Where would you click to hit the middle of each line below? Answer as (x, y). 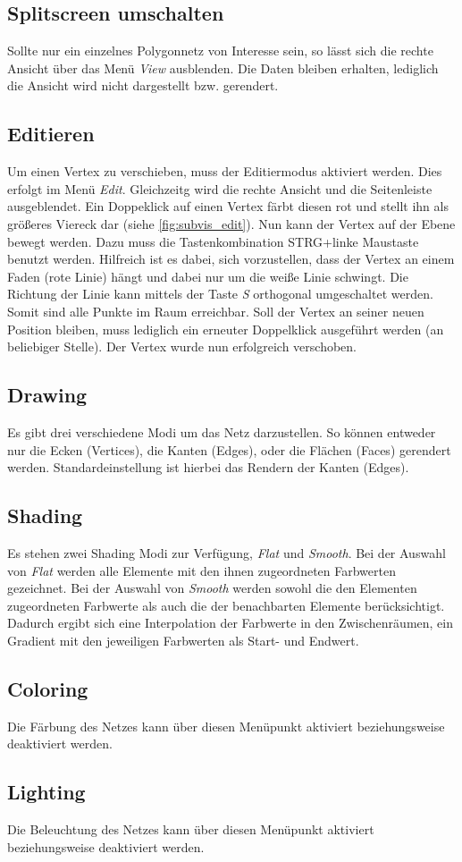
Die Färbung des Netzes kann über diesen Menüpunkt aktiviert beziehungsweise (226, 726)
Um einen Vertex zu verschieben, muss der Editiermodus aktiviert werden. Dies (225, 171)
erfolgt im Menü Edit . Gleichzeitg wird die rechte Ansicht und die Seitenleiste (220, 188)
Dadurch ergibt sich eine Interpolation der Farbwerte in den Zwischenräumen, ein (230, 623)
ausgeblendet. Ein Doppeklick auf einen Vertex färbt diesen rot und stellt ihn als (228, 206)
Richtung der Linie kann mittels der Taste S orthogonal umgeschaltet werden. (220, 294)
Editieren (51, 134)
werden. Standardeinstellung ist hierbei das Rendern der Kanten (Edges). (208, 467)
